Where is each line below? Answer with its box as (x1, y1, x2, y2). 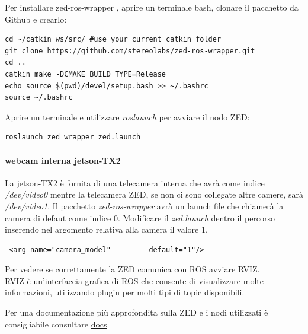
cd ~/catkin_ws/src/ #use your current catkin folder (5, 35, 222, 44)
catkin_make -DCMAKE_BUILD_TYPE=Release (5, 69, 166, 78)
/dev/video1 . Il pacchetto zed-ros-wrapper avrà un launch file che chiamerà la (5, 199, 284, 212)
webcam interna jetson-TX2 (5, 154, 121, 166)
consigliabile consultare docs (5, 317, 107, 330)
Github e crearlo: (5, 12, 67, 25)
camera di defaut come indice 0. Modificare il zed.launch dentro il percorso (5, 211, 275, 224)
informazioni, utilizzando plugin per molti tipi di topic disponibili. (5, 286, 245, 298)
